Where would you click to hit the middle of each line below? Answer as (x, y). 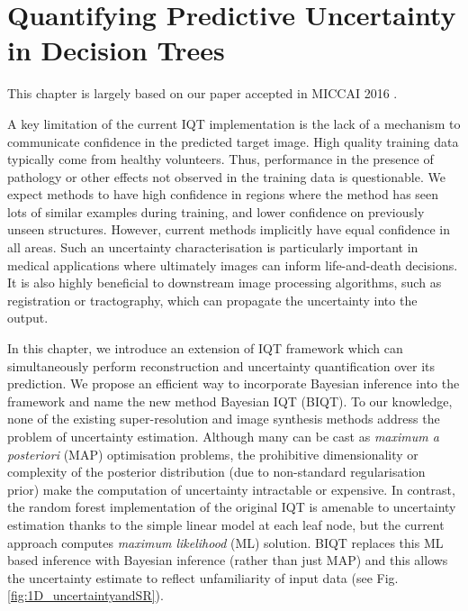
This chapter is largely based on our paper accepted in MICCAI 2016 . (202, 93)
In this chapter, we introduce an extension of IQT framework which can (205, 348)
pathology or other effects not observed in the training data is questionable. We (226, 176)
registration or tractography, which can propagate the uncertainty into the (212, 300)
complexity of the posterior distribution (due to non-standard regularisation (216, 472)
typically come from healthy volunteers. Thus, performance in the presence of (220, 159)
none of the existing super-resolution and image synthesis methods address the (224, 419)
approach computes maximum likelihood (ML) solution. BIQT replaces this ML (225, 542)
